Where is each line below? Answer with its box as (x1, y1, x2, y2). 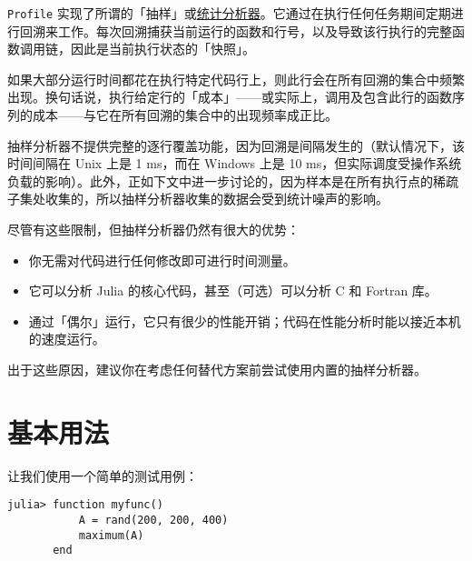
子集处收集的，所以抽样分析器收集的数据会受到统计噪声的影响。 (7, 189, 388, 208)
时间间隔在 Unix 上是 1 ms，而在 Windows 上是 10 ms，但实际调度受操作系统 (7, 154, 462, 173)
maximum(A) (78, 528, 144, 542)
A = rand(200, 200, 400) (78, 513, 229, 526)
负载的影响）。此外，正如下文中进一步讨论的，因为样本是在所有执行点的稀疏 (7, 171, 458, 190)
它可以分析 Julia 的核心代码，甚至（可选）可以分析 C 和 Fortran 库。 (28, 281, 438, 300)
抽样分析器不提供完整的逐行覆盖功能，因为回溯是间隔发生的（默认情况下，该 (7, 135, 465, 155)
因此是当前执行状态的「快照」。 (70, 39, 255, 58)
